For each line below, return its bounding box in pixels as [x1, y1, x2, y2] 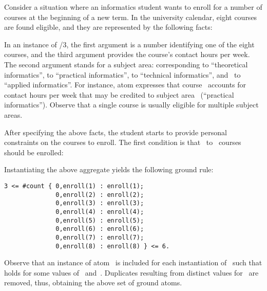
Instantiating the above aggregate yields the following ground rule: [4, 164, 214, 175]
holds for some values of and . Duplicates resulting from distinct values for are [4, 267, 259, 278]
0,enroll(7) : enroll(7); [55, 233, 144, 241]
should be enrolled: [4, 147, 64, 157]
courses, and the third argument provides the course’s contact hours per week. [4, 49, 250, 60]
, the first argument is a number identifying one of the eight [66, 39, 255, 49]
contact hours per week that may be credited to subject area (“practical [4, 89, 234, 100]
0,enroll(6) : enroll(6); [55, 225, 144, 233]
